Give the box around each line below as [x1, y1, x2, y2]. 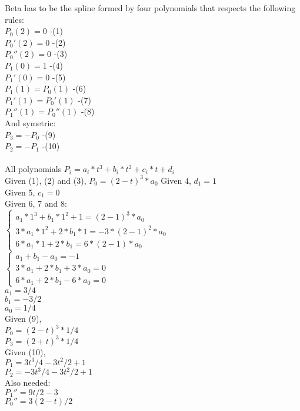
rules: [5, 13, 24, 25]
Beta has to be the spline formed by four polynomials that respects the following [5, 2, 296, 14]
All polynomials [5, 163, 62, 175]
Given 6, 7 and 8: [5, 197, 67, 210]
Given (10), [5, 345, 46, 358]
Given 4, [161, 174, 191, 186]
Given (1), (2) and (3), [5, 174, 86, 186]
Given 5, [5, 186, 35, 198]
